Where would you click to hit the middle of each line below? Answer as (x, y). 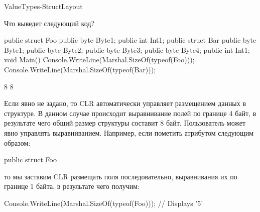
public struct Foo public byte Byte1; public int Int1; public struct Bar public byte (130, 40)
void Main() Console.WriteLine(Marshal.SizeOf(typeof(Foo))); (99, 60)
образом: (17, 142)
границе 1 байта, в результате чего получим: (72, 186)
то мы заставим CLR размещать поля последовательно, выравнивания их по (121, 176)
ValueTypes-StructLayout (43, 6)
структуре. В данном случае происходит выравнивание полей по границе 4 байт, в (130, 113)
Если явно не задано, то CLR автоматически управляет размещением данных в (125, 103)
